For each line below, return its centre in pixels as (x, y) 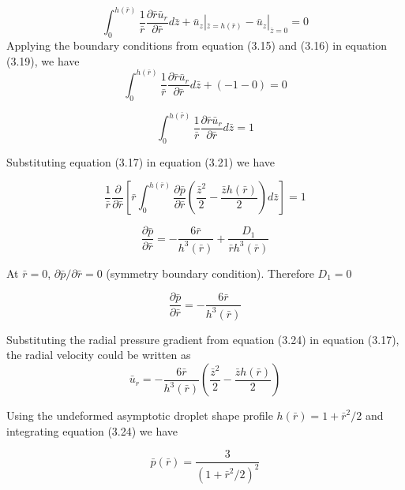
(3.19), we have (43, 60)
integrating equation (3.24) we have (92, 430)
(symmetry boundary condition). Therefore (210, 273)
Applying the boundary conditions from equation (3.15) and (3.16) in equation (197, 45)
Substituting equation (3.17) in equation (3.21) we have (141, 161)
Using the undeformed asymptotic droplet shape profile (140, 415)
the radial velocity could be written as (99, 355)
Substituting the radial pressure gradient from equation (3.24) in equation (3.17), (203, 339)
